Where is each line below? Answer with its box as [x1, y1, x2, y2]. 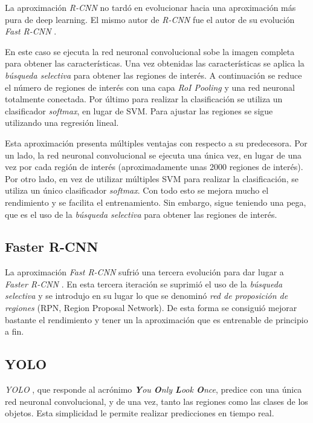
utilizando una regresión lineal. [5, 116, 119, 129]
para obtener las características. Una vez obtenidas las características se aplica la [5, 57, 305, 70]
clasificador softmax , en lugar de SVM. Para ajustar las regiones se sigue [5, 104, 273, 117]
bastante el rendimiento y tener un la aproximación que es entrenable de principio [5, 313, 308, 326]
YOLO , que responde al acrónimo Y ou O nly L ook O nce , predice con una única [5, 383, 302, 396]
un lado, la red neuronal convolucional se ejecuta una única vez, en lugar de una [5, 148, 302, 161]
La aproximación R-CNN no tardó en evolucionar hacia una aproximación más [5, 1, 296, 13]
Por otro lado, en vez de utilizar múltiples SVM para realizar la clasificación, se [5, 172, 298, 185]
